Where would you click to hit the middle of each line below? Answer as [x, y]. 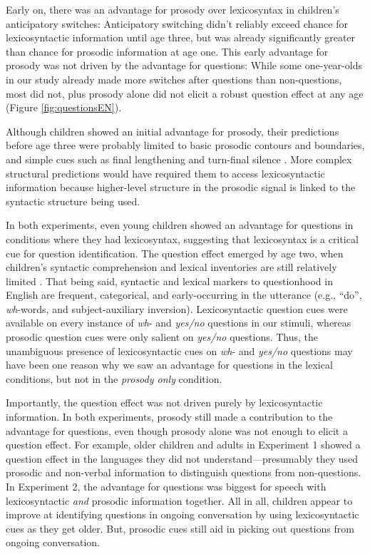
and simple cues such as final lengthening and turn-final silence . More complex [179, 159]
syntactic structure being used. [73, 201]
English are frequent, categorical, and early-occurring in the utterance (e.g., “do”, [184, 295]
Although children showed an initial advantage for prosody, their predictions [173, 131]
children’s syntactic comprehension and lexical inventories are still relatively [171, 267]
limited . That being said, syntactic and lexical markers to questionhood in [169, 281]
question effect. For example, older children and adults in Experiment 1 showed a [183, 445]
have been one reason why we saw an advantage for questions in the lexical [169, 365]
